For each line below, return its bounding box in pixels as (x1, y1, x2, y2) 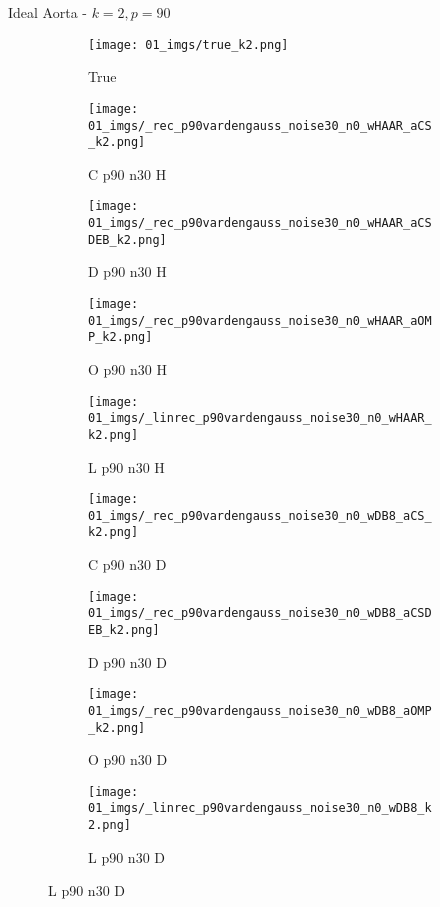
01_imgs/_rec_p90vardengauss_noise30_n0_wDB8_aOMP (88, 703, 432, 718)
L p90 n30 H (88, 456, 165, 477)
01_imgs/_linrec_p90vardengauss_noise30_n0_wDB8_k (88, 801, 432, 816)
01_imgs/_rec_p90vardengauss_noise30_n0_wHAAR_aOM (88, 313, 432, 328)
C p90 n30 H (88, 163, 167, 184)
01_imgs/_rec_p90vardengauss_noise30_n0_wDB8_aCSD (88, 606, 432, 621)
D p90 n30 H (88, 261, 167, 282)
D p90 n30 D (88, 651, 167, 672)
